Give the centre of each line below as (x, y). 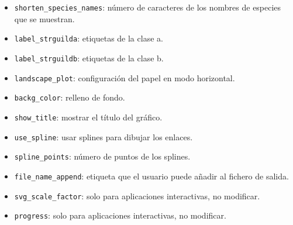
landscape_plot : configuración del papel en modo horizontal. (125, 77)
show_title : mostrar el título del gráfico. (88, 117)
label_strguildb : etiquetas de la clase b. (89, 58)
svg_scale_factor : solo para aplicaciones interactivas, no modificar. (137, 195)
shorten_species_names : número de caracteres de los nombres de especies (148, 7)
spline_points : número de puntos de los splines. (102, 156)
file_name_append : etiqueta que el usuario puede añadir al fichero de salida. (151, 176)
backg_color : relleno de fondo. (70, 97)
